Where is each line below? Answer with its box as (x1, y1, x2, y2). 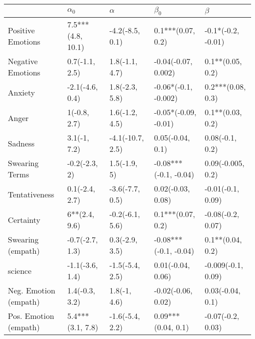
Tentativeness (8, 188, 54, 200)
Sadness (8, 137, 35, 149)
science (8, 265, 32, 276)
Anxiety (8, 86, 35, 98)
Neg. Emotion (8, 285, 55, 296)
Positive (8, 24, 35, 36)
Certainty (8, 214, 41, 225)
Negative (8, 55, 38, 67)
